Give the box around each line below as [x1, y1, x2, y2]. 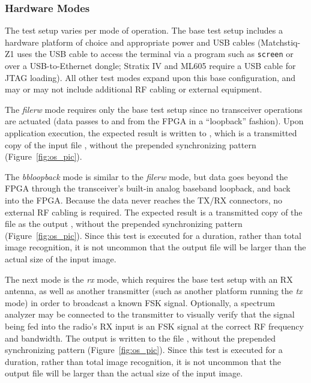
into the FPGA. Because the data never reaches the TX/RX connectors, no [5, 194, 282, 206]
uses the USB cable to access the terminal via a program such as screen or [17, 47, 294, 60]
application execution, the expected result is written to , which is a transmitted [5, 127, 297, 139]
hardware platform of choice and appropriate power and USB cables [5, 35, 255, 48]
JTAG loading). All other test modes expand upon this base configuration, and [5, 71, 296, 83]
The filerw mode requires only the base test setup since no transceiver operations [5, 103, 303, 115]
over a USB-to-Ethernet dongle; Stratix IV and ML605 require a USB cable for [5, 59, 296, 72]
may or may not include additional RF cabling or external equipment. [5, 83, 262, 95]
